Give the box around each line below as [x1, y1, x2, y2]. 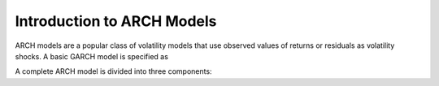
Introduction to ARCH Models [15, 12, 217, 30]
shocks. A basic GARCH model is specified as [15, 51, 168, 61]
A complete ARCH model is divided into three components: [15, 67, 212, 76]
